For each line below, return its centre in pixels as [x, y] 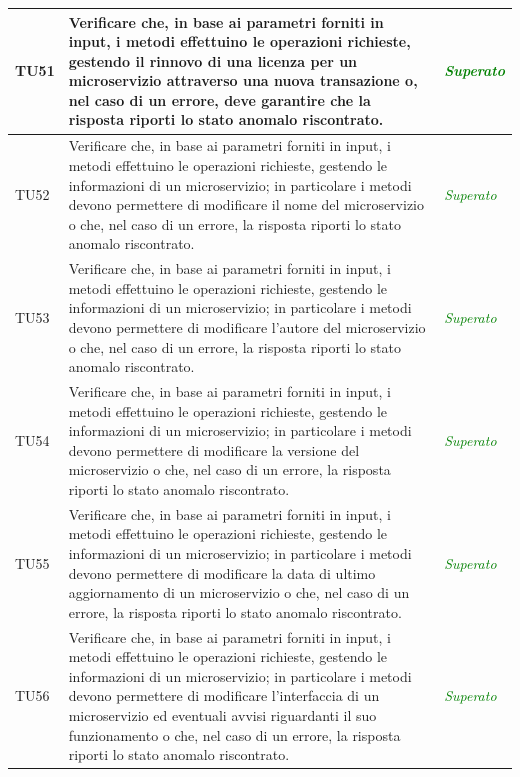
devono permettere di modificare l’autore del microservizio [247, 326]
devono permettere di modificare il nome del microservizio [246, 204]
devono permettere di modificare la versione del [214, 449]
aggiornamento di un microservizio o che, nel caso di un [239, 592]
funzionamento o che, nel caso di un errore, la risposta [234, 734]
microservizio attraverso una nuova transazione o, [243, 80]
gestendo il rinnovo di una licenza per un [213, 60]
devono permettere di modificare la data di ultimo [222, 572]
